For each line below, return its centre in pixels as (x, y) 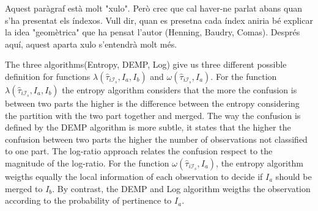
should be (294, 176)
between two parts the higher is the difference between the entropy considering (152, 103)
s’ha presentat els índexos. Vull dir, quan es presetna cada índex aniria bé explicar (159, 20)
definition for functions (48, 76)
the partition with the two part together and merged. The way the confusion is (153, 115)
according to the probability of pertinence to (88, 200)
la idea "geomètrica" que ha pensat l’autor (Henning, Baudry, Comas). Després (153, 32)
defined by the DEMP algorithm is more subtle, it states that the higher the (148, 127)
